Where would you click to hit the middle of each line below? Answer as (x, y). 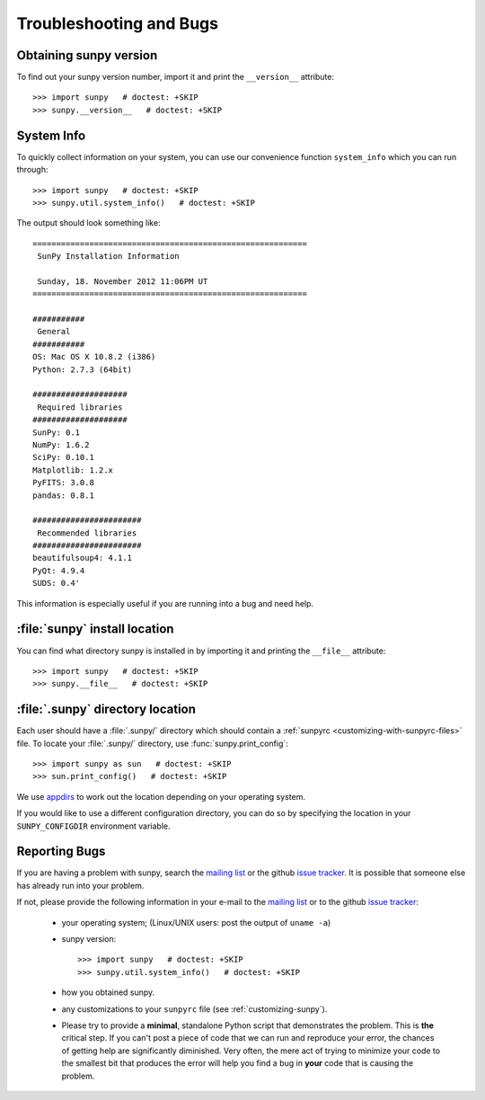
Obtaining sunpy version (87, 55)
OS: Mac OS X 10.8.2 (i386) (94, 357)
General (54, 332)
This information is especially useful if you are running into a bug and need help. (165, 603)
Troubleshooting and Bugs (118, 23)
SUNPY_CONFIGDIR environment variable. (93, 826)
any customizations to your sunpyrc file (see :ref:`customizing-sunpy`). (194, 1009)
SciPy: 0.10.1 (63, 457)
